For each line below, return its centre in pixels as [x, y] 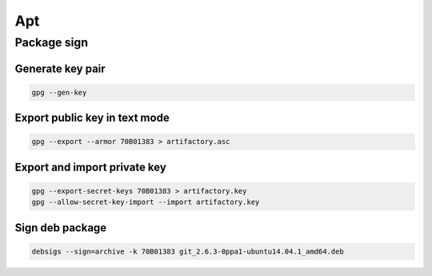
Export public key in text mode [92, 118]
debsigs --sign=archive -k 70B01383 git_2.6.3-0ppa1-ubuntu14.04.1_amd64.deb [188, 251]
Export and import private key [91, 167]
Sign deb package [61, 228]
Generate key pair [60, 68]
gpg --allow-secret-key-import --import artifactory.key [146, 202]
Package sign [51, 42]
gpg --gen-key [59, 92]
